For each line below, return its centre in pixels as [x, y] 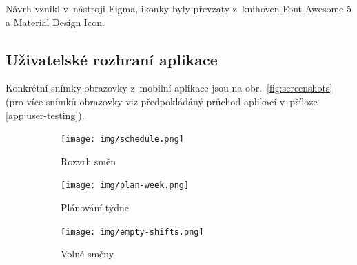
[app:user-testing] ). [45, 115]
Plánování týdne [95, 208]
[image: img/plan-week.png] [125, 185]
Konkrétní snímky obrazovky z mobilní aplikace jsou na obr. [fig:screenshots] [169, 88]
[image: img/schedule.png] [122, 139]
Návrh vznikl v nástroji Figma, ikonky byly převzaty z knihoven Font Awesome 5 [178, 8]
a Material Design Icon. [55, 22]
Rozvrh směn [89, 161]
